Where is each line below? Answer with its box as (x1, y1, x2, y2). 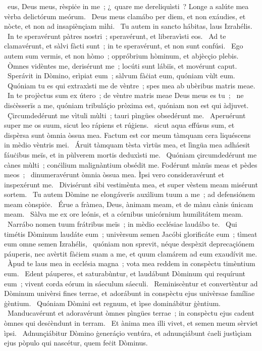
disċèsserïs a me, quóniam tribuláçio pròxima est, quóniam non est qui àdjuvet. (4, 99, 249, 110)
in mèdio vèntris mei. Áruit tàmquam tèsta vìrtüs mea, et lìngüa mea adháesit (4, 139, 250, 150)
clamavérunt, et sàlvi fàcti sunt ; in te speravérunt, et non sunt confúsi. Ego (4, 40, 243, 51)
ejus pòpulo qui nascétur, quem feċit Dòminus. (4, 337, 148, 348)
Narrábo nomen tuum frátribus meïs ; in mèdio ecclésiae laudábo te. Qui (7, 219, 237, 229)
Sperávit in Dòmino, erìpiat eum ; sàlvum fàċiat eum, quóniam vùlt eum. (7, 70, 235, 81)
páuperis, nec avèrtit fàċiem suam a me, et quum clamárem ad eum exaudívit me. (4, 248, 257, 259)
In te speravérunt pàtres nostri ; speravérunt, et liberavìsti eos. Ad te (7, 30, 226, 41)
